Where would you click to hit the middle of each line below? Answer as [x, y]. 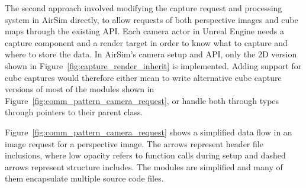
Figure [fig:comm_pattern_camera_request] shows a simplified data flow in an [149, 132]
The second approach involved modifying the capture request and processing [144, 8]
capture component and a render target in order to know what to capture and [146, 42]
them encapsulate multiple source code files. [84, 178]
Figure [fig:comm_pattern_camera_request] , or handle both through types [142, 100]
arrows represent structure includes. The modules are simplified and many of [144, 166]
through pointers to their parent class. [74, 112]
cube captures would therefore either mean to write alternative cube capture [143, 77]
